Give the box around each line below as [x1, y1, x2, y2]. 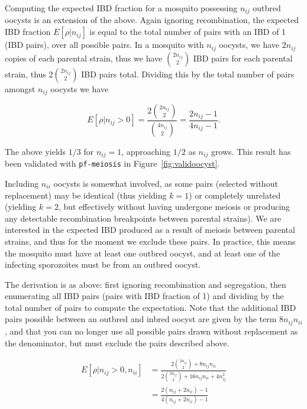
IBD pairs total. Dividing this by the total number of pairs [81, 67, 295, 80]
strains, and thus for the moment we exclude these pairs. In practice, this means [5, 235, 296, 247]
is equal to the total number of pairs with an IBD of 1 [89, 25, 286, 38]
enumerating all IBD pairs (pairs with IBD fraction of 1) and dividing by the [5, 290, 284, 302]
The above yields [5, 145, 66, 157]
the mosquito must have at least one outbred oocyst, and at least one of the [5, 246, 280, 259]
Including [5, 177, 39, 189]
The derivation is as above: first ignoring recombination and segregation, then [5, 278, 286, 290]
